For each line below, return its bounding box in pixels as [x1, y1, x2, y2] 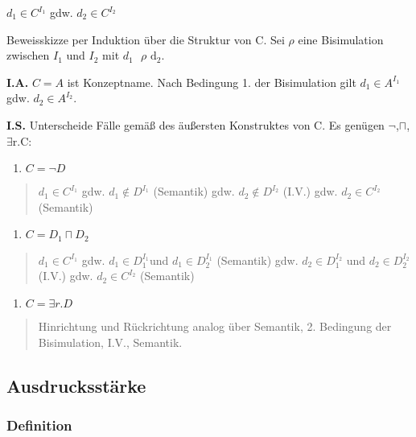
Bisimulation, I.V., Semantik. [38, 333, 183, 350]
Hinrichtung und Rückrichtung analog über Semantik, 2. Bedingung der [38, 317, 392, 334]
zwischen [6, 47, 50, 64]
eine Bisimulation [298, 31, 384, 47]
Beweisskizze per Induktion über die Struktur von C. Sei [6, 31, 285, 47]
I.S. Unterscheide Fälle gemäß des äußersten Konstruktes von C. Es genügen [6, 116, 385, 133]
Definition [6, 414, 72, 435]
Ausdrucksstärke [6, 373, 146, 398]
